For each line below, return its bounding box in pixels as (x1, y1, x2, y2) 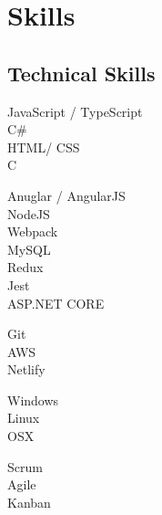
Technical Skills (7, 58, 156, 87)
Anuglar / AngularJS (7, 185, 126, 205)
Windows (7, 390, 59, 409)
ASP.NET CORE (7, 293, 105, 312)
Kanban (7, 492, 51, 511)
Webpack (7, 222, 58, 241)
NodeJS (7, 204, 50, 223)
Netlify (7, 360, 46, 379)
